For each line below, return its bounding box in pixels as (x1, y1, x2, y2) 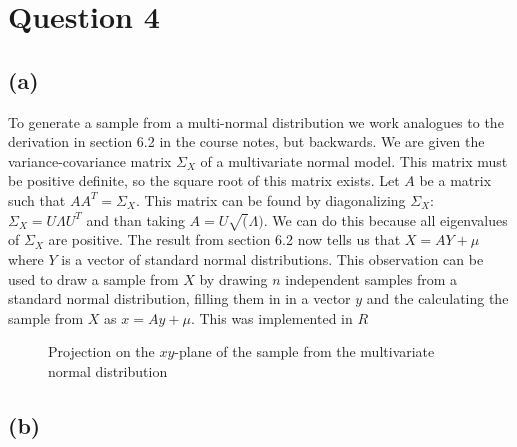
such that (8, 189, 66, 210)
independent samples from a (285, 268, 458, 289)
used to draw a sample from (8, 268, 179, 289)
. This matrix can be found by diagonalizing (135, 189, 406, 210)
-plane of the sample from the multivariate (174, 341, 435, 362)
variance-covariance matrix (8, 150, 172, 171)
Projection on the (48, 341, 155, 362)
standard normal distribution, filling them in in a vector (8, 288, 351, 309)
